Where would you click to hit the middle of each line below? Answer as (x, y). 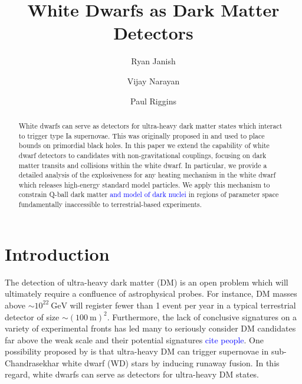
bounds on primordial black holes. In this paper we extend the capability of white (144, 145)
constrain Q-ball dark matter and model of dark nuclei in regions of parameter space (149, 194)
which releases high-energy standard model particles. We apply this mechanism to (144, 184)
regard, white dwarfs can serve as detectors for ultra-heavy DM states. (132, 374)
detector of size (32, 316)
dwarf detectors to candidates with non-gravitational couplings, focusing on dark (142, 155)
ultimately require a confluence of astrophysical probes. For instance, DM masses (151, 293)
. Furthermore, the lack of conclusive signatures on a (202, 316)
